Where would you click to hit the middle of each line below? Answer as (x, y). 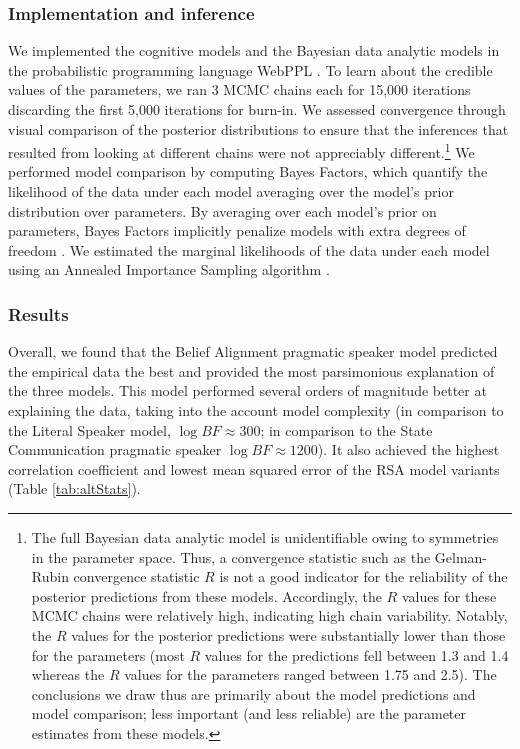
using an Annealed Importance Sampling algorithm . (169, 269)
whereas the (68, 674)
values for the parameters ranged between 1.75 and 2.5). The (310, 674)
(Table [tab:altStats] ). (74, 488)
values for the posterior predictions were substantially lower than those (288, 634)
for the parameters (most (108, 654)
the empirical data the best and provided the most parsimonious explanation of (251, 370)
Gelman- (461, 556)
